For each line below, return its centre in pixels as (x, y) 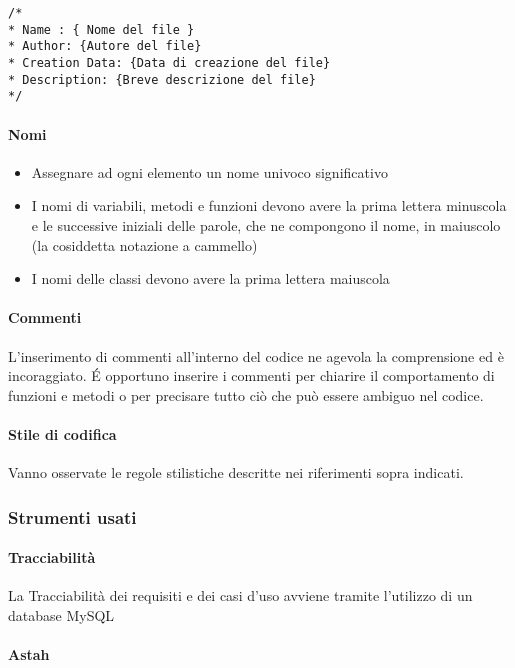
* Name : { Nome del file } (101, 29)
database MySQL (61, 614)
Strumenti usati (72, 516)
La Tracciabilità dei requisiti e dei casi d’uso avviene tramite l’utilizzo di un (240, 595)
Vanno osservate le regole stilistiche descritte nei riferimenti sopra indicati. (236, 472)
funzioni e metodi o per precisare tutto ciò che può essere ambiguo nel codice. (246, 394)
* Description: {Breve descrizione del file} (162, 79)
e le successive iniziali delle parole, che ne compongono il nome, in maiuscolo (266, 224)
